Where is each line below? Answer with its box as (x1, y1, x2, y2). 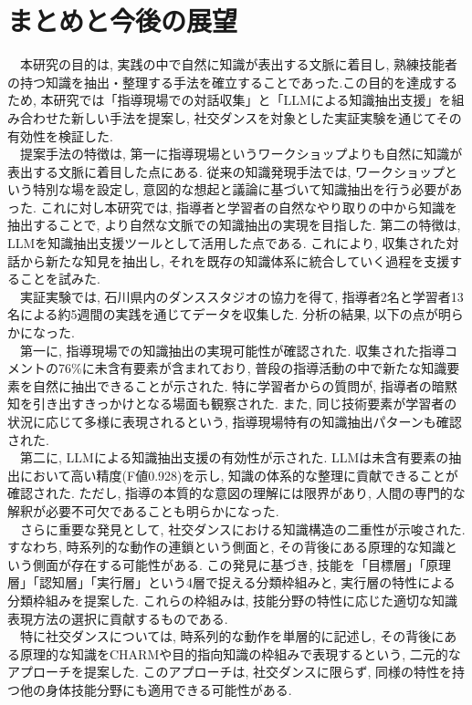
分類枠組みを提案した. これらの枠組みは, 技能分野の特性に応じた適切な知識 (7, 590, 458, 609)
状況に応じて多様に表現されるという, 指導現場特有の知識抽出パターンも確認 (7, 412, 462, 430)
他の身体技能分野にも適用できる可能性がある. (19, 679, 292, 699)
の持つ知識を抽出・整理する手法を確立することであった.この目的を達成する (7, 72, 458, 91)
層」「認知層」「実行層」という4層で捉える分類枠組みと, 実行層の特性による (7, 573, 456, 592)
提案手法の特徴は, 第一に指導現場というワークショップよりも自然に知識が (19, 144, 463, 163)
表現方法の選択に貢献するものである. (7, 608, 228, 627)
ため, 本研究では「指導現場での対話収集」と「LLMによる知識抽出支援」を (7, 90, 452, 109)
